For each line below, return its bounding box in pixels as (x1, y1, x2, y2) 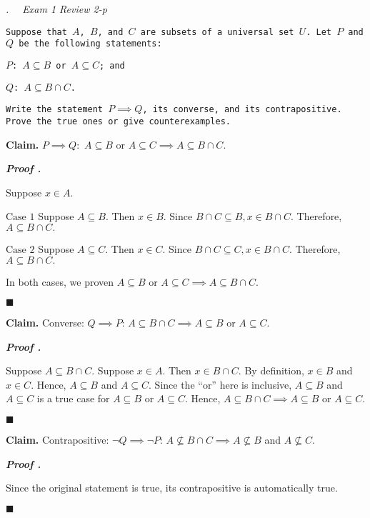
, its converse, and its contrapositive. (142, 104, 342, 115)
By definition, (244, 363, 304, 378)
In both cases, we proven (6, 274, 114, 289)
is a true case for (36, 391, 110, 406)
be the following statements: (19, 39, 162, 49)
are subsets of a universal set (140, 26, 294, 37)
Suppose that (6, 26, 67, 37)
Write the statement (6, 104, 104, 115)
